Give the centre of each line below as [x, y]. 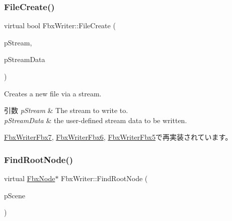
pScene [15, 195]
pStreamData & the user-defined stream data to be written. [96, 120]
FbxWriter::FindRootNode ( [104, 178]
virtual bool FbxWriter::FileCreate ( [60, 25]
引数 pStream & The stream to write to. [66, 110]
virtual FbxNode [30, 178]
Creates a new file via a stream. [53, 93]
